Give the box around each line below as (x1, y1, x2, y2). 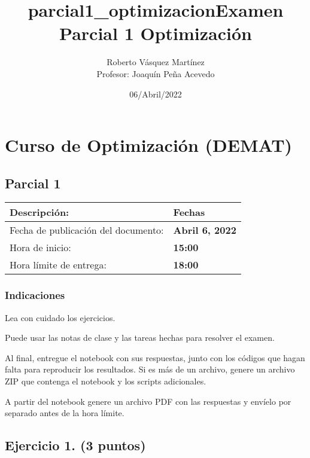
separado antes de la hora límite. (5, 407, 124, 419)
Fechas (173, 205, 205, 219)
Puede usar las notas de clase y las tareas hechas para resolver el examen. (5, 331, 275, 344)
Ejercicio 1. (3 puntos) (5, 436, 146, 454)
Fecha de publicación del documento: (10, 223, 164, 237)
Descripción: (10, 205, 69, 219)
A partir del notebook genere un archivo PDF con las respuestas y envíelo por (5, 395, 291, 407)
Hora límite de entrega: (10, 258, 107, 272)
